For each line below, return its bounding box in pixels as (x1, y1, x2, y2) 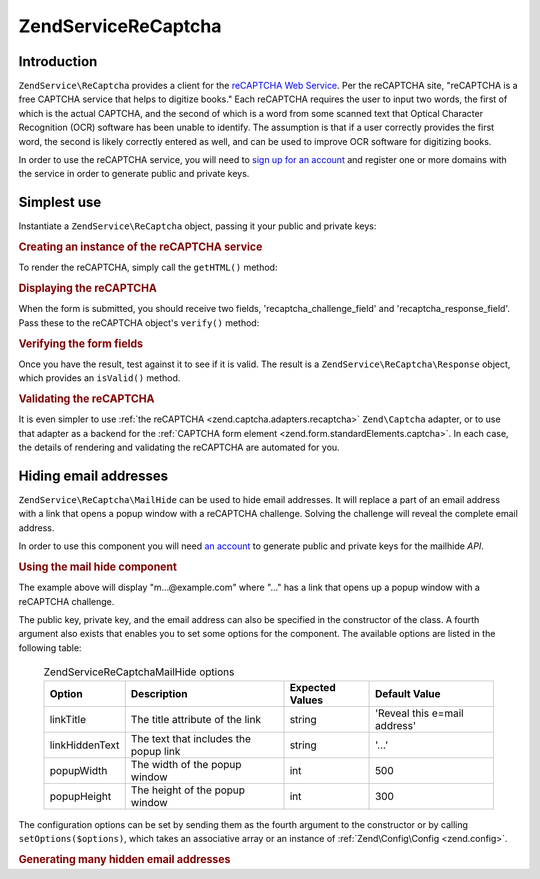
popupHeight (49, 789, 112, 803)
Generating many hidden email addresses (18, 852, 231, 866)
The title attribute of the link (130, 712, 262, 726)
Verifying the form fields (18, 336, 144, 350)
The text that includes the (130, 731, 252, 745)
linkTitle (49, 712, 87, 726)
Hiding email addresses (18, 467, 169, 484)
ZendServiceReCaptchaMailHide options (43, 665, 235, 679)
